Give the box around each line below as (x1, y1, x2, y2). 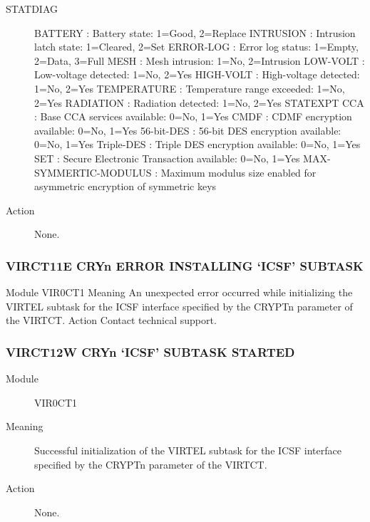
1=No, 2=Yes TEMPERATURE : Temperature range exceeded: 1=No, (34, 80, 345, 95)
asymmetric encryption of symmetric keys (34, 179, 217, 194)
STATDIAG (6, 1, 58, 16)
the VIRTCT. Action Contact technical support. (6, 313, 217, 328)
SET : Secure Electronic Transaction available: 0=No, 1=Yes (34, 150, 300, 165)
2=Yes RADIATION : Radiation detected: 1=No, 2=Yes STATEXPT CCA (34, 95, 364, 110)
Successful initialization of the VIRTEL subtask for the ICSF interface (34, 442, 341, 457)
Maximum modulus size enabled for (160, 165, 317, 179)
